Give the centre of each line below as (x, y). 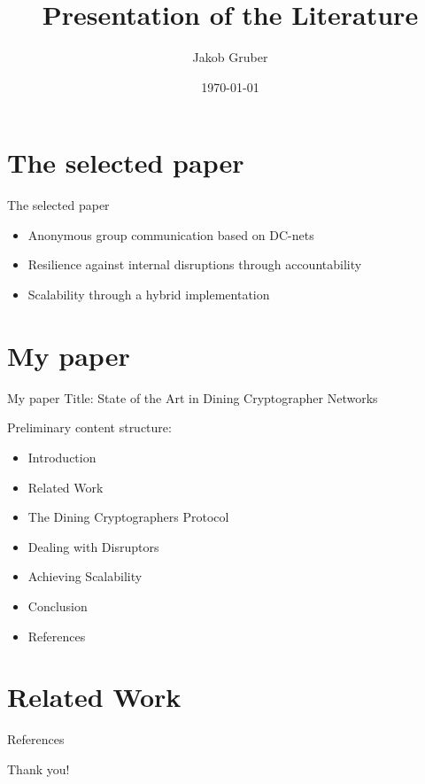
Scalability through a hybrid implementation (149, 295)
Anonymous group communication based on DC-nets (171, 234)
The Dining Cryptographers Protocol (128, 517)
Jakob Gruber (230, 57)
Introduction (62, 457)
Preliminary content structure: (89, 427)
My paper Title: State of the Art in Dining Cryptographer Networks (193, 397)
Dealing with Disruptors (93, 546)
